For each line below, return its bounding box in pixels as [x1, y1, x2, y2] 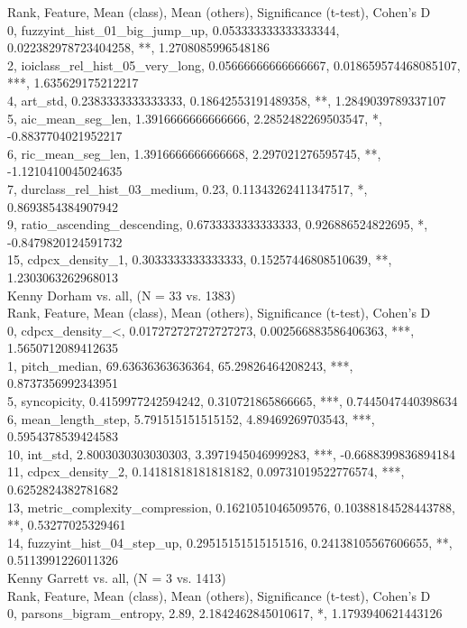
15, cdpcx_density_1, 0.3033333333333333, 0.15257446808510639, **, [7, 250, 392, 269]
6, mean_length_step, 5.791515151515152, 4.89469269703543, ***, [7, 409, 375, 428]
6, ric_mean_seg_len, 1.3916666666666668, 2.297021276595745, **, [7, 143, 381, 162]
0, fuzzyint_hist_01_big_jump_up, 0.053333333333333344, [7, 20, 340, 39]
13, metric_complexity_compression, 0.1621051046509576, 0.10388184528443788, [7, 497, 455, 516]
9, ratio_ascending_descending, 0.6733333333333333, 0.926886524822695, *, [7, 215, 428, 234]
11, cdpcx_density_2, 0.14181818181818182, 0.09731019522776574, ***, [7, 462, 405, 481]
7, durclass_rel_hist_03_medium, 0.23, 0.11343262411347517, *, [7, 179, 368, 198]
